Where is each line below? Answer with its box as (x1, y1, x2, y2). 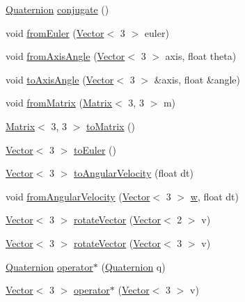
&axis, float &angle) (154, 72, 240, 86)
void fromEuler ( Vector (6, 25, 104, 40)
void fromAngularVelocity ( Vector (6, 189, 150, 203)
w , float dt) (190, 189, 239, 203)
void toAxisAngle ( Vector (6, 72, 114, 86)
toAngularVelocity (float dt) (74, 166, 194, 180)
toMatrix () (86, 118, 136, 133)
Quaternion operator (6, 259, 93, 273)
